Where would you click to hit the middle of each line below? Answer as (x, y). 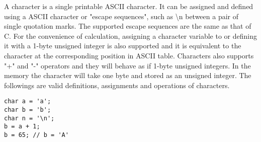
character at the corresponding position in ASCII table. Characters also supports (129, 55)
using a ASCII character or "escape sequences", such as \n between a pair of (121, 16)
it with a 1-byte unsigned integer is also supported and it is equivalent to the (123, 46)
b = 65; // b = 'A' (36, 135)
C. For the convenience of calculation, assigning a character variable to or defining (130, 35)
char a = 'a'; (28, 101)
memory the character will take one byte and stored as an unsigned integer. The (128, 75)
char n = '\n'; (29, 118)
